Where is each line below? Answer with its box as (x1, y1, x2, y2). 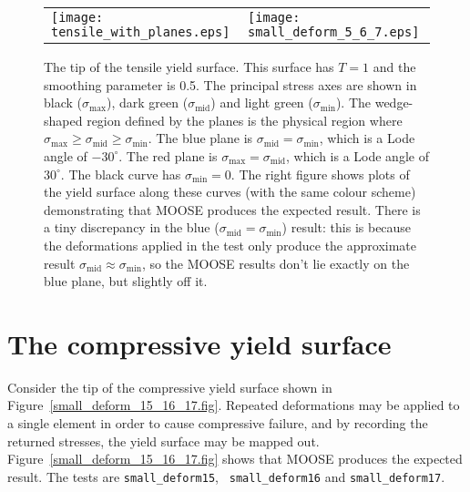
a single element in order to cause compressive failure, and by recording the (7, 414, 428, 433)
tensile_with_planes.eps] (51, 25, 230, 39)
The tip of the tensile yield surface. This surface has (44, 57, 334, 76)
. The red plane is (118, 146, 218, 165)
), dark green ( (107, 93, 189, 112)
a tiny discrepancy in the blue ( (44, 218, 220, 237)
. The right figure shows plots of (230, 164, 410, 183)
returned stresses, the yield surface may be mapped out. (7, 431, 320, 450)
